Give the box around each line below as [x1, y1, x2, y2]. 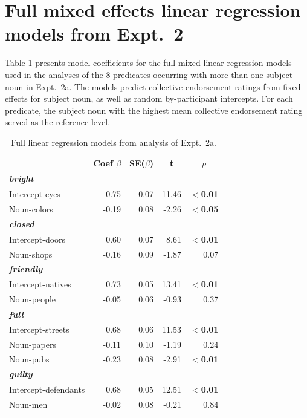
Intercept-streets [9, 322, 69, 335]
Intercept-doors [9, 232, 66, 245]
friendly [9, 263, 43, 275]
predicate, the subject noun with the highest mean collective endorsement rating [5, 103, 303, 116]
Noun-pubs [9, 353, 50, 365]
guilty [9, 368, 33, 380]
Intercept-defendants [9, 383, 85, 396]
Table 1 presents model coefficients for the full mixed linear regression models [5, 56, 292, 69]
